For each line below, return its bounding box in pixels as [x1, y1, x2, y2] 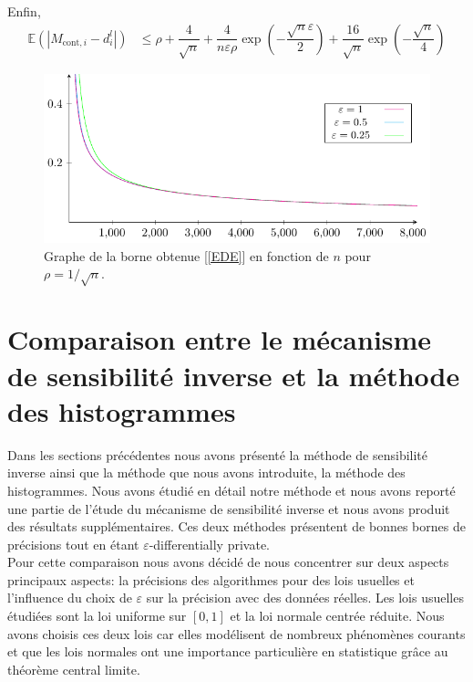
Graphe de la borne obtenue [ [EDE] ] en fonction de [44, 246, 329, 265]
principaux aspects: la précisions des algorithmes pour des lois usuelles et [7, 570, 415, 589]
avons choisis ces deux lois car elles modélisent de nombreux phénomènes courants [7, 624, 466, 643]
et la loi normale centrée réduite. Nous [230, 606, 445, 625]
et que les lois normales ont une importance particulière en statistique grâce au [7, 642, 448, 661]
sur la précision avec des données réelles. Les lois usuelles [146, 588, 464, 607]
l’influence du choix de [7, 588, 132, 607]
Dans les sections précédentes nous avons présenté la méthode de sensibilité [7, 445, 428, 464]
